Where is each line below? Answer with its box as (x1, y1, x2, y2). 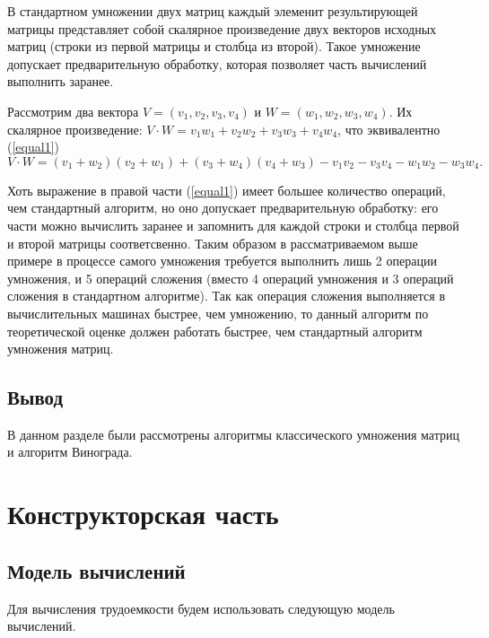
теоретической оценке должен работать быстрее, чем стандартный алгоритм (7, 321, 423, 340)
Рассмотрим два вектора (7, 101, 139, 120)
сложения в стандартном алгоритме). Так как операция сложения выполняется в (7, 286, 446, 305)
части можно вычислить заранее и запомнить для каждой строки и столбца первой (7, 215, 459, 234)
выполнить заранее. (7, 72, 114, 91)
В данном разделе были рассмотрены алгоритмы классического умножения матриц (7, 424, 459, 443)
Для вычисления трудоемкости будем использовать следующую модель (7, 599, 395, 617)
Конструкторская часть (7, 495, 279, 532)
